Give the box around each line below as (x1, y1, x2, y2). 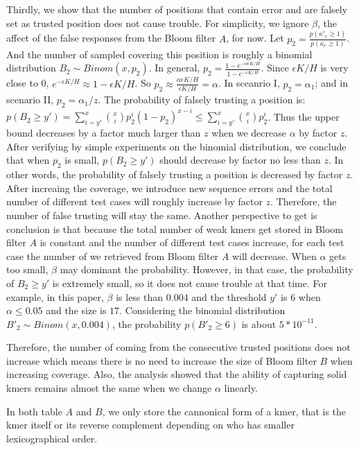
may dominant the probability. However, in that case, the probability (60, 262, 353, 277)
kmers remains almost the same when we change (6, 381, 212, 395)
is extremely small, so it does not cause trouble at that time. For (52, 275, 327, 290)
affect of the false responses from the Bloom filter (6, 31, 216, 45)
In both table (6, 404, 62, 418)
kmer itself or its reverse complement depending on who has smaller (6, 417, 295, 432)
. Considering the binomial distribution (119, 303, 286, 318)
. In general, (148, 60, 200, 75)
